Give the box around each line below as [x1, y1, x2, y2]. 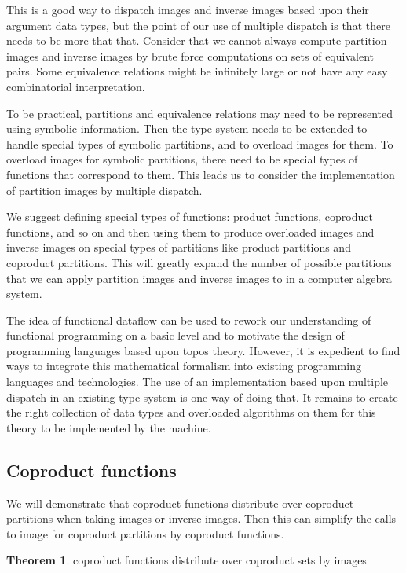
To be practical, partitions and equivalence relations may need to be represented [6, 105, 393, 121]
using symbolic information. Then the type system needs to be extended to [6, 120, 368, 137]
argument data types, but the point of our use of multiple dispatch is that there [6, 17, 390, 33]
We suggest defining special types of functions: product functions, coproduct [6, 208, 373, 225]
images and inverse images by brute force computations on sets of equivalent [6, 47, 374, 64]
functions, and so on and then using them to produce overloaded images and [6, 223, 375, 240]
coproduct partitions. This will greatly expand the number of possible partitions [6, 254, 392, 270]
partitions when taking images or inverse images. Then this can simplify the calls [6, 510, 397, 527]
